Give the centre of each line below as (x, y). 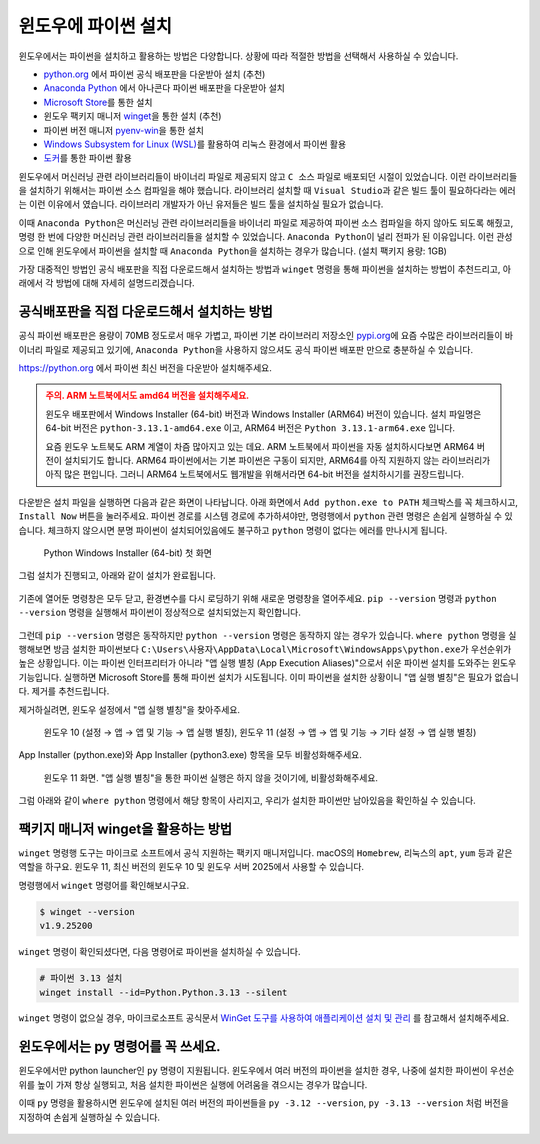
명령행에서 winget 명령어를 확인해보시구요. (104, 885)
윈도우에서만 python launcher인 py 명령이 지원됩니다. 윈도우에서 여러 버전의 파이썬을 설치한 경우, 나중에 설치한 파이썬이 (253, 1071)
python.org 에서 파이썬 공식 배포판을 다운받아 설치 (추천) (154, 74)
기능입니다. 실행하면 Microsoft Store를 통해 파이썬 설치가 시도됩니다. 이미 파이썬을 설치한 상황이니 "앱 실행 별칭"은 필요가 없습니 (268, 677)
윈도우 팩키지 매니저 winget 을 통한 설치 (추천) (132, 116)
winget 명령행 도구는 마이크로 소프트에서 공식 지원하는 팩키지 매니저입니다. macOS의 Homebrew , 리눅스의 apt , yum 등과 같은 (265, 852)
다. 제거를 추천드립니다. (64, 691)
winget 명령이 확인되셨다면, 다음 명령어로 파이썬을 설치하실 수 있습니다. (159, 952)
